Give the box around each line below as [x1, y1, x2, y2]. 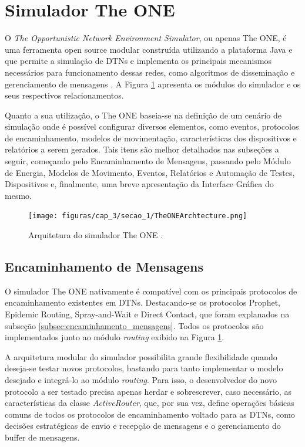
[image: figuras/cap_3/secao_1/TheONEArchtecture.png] [28, 212, 247, 221]
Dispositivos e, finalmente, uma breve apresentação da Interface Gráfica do [5, 178, 274, 190]
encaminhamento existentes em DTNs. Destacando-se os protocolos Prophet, [5, 296, 280, 309]
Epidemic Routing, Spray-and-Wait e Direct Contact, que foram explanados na [5, 308, 290, 320]
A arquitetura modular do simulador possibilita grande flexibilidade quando [5, 350, 277, 363]
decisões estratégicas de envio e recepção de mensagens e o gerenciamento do [5, 419, 281, 432]
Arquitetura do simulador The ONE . [28, 229, 163, 241]
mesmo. [5, 189, 32, 201]
